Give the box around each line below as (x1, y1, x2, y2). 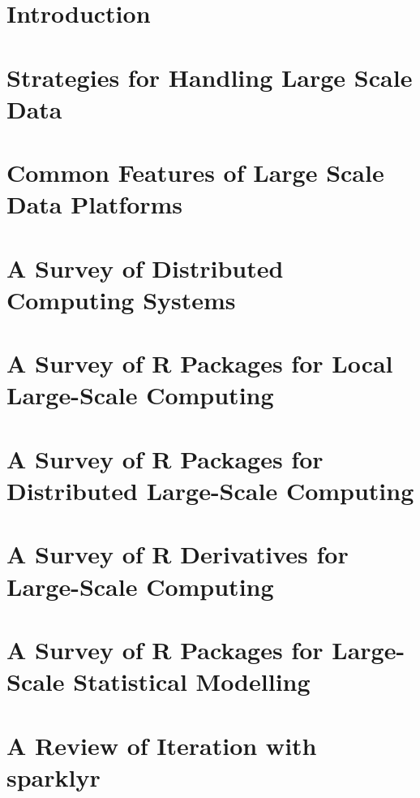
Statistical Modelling (73, 665, 311, 698)
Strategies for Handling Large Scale (6, 60, 413, 93)
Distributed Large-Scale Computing (6, 474, 414, 507)
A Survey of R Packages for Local (6, 347, 393, 380)
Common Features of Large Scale (6, 156, 384, 189)
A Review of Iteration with (6, 728, 317, 761)
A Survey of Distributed (6, 251, 284, 284)
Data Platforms (6, 188, 183, 221)
